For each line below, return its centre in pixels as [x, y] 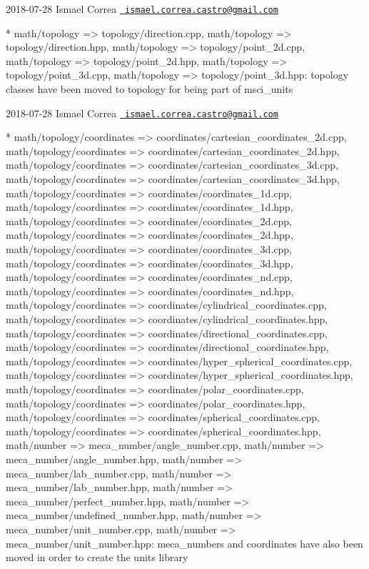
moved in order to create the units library [97, 557]
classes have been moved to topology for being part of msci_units [150, 89]
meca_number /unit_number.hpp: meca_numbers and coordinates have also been [184, 543]
